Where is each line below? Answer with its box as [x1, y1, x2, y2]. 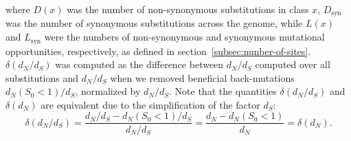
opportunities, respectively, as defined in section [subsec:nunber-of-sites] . [5, 43, 311, 58]
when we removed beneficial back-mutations [110, 70, 295, 85]
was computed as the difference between [55, 57, 224, 72]
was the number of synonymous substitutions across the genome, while [5, 16, 303, 30]
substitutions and [5, 70, 79, 85]
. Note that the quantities [169, 84, 277, 98]
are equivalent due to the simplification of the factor [41, 97, 260, 111]
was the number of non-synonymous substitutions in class [67, 2, 309, 16]
